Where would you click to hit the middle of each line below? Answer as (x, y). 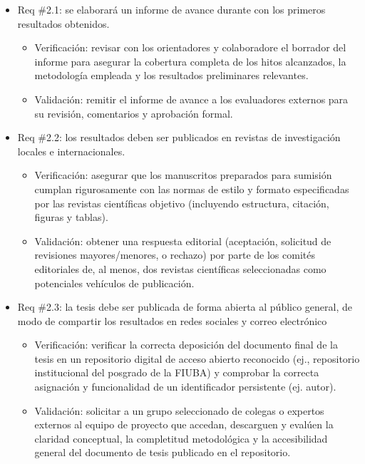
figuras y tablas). (71, 217)
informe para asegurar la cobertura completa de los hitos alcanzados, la (190, 61)
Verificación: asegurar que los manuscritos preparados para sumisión (183, 175)
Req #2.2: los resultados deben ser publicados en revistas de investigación (179, 137)
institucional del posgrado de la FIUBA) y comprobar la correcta (177, 372)
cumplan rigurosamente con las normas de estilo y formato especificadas (192, 189)
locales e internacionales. (71, 151)
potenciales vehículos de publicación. (114, 283)
